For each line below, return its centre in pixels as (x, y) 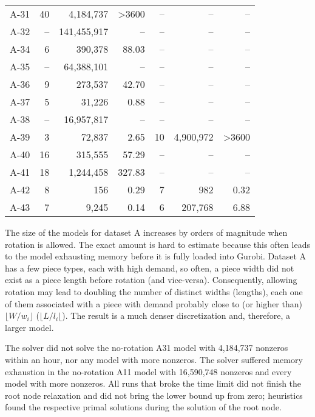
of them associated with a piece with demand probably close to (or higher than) (154, 303)
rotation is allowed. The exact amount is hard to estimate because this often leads (157, 244)
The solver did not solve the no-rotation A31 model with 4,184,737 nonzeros (147, 348)
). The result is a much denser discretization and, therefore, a (176, 315)
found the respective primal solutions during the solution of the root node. (143, 407)
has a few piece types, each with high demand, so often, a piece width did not (150, 268)
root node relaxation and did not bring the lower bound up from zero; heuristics (154, 395)
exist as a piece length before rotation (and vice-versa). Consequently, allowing (151, 280)
